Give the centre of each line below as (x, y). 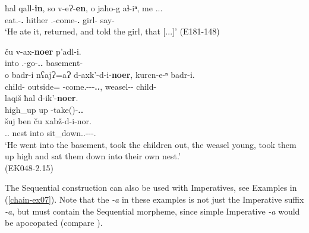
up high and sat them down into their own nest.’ (93, 156)
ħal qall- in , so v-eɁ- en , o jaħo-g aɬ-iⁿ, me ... (84, 8)
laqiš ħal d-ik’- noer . (42, 98)
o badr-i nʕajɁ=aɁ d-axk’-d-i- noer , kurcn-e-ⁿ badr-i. (100, 74)
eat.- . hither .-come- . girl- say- (60, 19)
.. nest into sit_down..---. (51, 132)
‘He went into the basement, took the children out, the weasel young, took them (151, 144)
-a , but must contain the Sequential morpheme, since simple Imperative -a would (152, 211)
